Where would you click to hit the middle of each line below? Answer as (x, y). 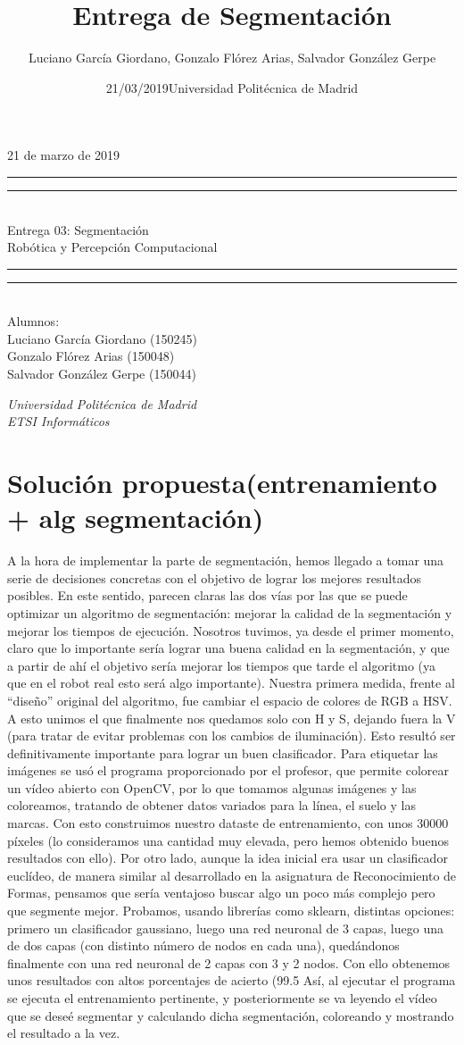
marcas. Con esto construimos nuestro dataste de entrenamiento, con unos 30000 (228, 823)
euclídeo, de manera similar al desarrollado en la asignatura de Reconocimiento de (232, 875)
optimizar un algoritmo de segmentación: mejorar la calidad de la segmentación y (230, 612)
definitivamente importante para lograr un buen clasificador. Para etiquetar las (223, 752)
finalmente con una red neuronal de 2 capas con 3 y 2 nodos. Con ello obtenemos (229, 962)
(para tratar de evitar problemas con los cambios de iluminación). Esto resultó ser (232, 736)
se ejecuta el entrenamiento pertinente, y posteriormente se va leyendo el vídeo (222, 998)
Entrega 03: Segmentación (78, 229)
